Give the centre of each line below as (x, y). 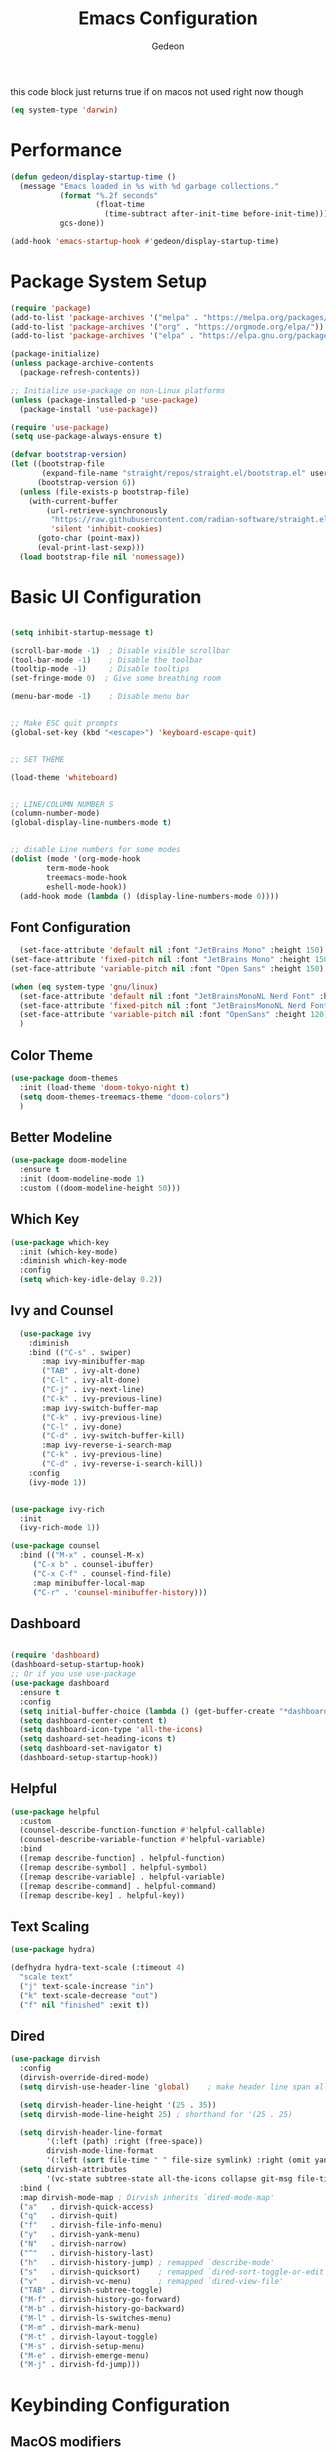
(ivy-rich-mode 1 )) (60, 1528)
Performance (66, 150)
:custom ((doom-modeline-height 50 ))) (100, 1188)
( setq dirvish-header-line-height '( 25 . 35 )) (118, 2105)
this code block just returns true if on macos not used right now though (157, 91)
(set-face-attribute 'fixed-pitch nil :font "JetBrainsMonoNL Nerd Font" (176, 1005)
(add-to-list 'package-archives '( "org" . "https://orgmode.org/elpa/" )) (167, 327)
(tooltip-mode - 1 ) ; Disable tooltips (100, 669)
